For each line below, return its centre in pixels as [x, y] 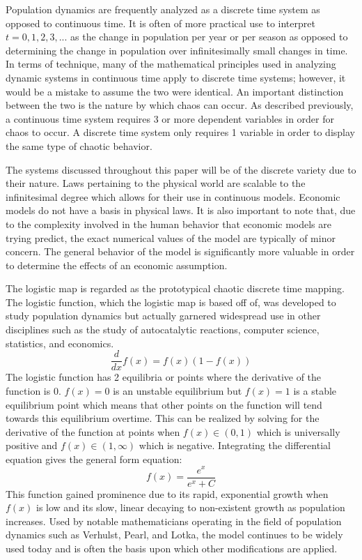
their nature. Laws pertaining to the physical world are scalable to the [156, 183]
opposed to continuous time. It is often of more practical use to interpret [160, 23]
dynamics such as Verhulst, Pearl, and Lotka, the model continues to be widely [174, 535]
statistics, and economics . [60, 343]
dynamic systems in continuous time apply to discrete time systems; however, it [176, 77]
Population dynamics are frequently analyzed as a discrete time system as [163, 9]
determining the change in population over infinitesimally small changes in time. [177, 50]
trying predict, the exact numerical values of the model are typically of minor [171, 237]
